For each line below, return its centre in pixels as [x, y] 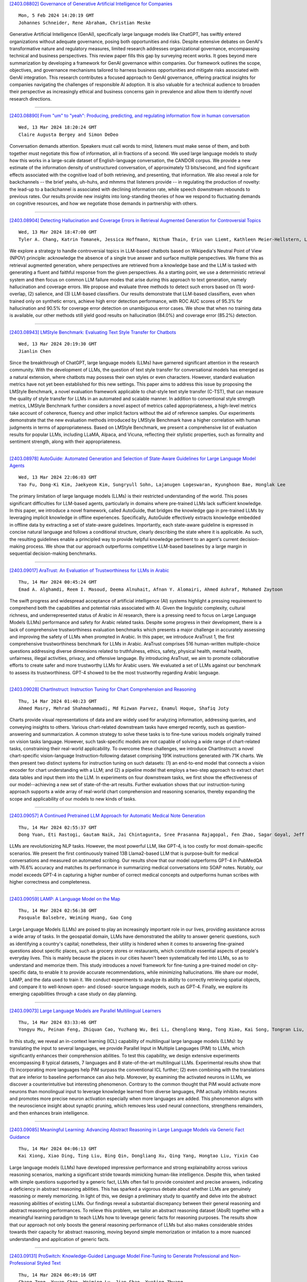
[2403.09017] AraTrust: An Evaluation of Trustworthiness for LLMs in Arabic [89, 570]
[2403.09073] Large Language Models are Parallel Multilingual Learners [85, 1011]
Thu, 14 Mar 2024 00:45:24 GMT [58, 582]
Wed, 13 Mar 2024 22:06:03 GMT [58, 477]
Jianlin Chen [35, 351]
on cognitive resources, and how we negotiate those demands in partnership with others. [104, 204]
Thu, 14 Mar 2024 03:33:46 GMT [58, 1023]
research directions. [31, 99]
